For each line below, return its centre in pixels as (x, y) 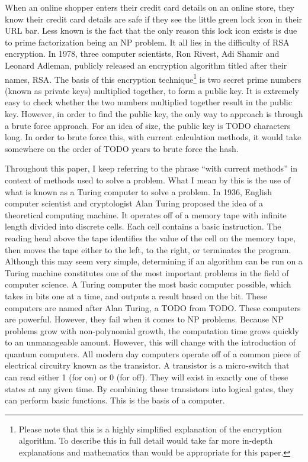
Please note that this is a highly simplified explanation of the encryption (150, 429)
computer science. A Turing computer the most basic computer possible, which (148, 284)
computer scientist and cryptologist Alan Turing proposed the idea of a (134, 203)
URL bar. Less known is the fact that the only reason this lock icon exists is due (151, 30)
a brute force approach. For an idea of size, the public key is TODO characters (148, 125)
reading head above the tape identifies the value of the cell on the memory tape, (150, 238)
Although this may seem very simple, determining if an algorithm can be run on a (154, 261)
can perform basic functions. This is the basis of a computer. (115, 400)
